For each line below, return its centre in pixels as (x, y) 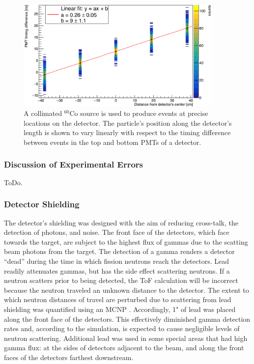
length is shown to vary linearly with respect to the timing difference (127, 132)
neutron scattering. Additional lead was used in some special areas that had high (126, 338)
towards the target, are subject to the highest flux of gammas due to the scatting (126, 241)
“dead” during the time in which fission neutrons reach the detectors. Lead (116, 261)
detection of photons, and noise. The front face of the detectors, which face (117, 232)
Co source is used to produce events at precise (139, 113)
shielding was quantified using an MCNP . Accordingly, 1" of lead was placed (120, 309)
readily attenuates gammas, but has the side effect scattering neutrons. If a (117, 270)
